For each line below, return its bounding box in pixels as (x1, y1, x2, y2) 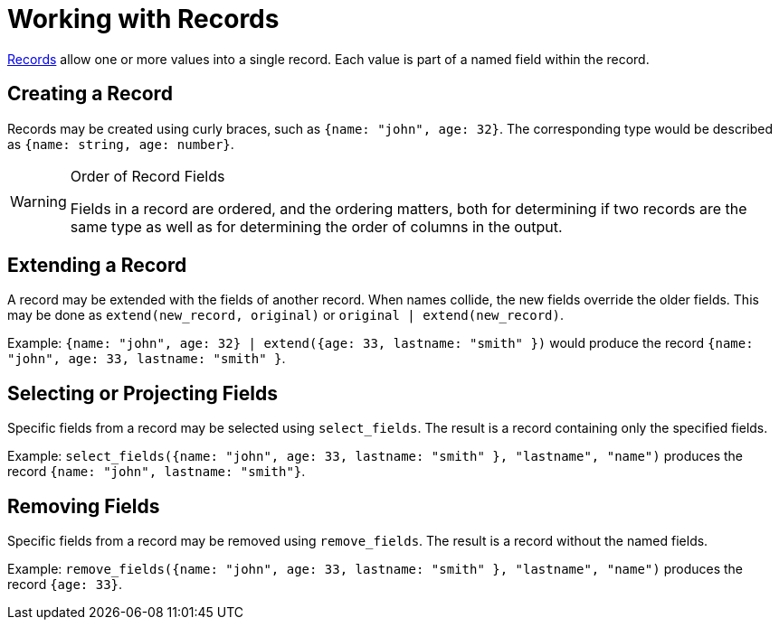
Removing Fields (7, 494, 160, 518)
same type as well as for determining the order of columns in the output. (70, 217, 563, 236)
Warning (10, 192, 67, 211)
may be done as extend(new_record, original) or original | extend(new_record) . (7, 307, 564, 323)
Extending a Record (7, 254, 187, 277)
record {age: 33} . (7, 576, 123, 593)
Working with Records (7, 4, 280, 34)
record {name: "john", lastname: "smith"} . (7, 463, 306, 480)
